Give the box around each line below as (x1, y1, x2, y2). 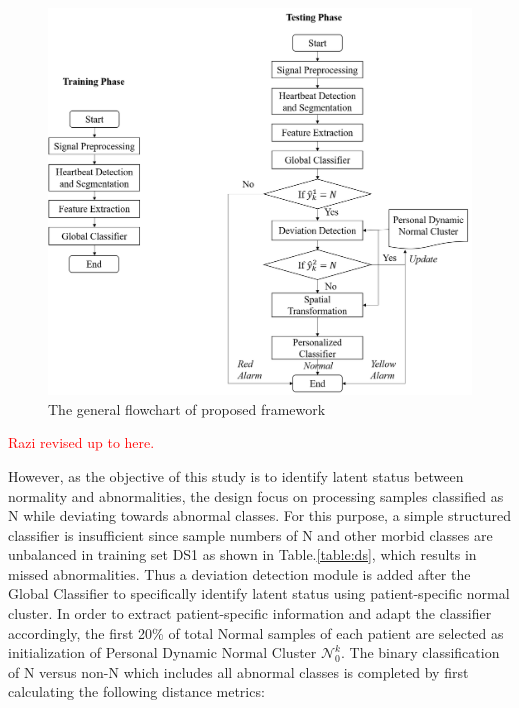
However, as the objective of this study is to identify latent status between (8, 465, 464, 486)
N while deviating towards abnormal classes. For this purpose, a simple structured (8, 505, 512, 526)
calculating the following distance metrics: (8, 681, 265, 702)
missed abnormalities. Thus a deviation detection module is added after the (8, 563, 471, 584)
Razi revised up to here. (8, 432, 155, 453)
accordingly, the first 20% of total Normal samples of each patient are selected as (8, 622, 504, 643)
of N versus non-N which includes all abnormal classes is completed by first (8, 661, 469, 682)
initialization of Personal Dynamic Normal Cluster (8, 642, 317, 663)
